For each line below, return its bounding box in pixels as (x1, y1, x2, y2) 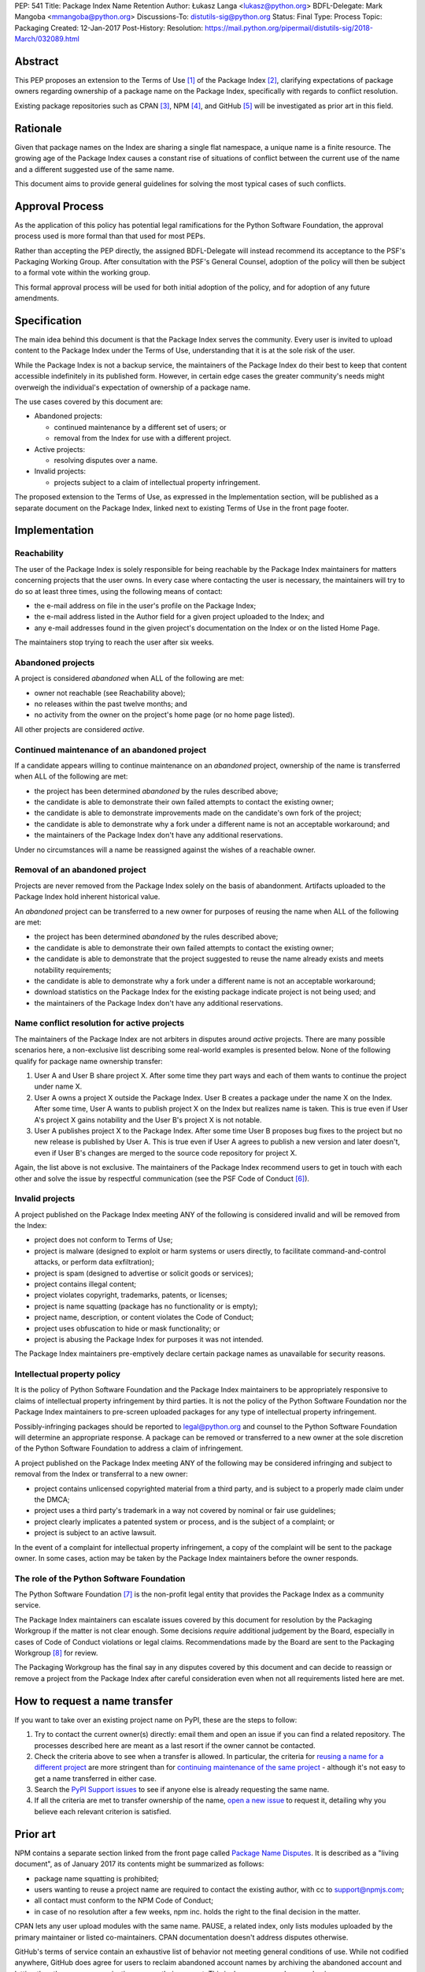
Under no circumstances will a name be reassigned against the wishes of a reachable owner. (14, 845, 316, 854)
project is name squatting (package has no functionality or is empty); (34, 1302, 258, 1311)
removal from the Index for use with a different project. (54, 434, 231, 443)
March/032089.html (14, 34, 80, 43)
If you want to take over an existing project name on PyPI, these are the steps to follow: (14, 1715, 297, 1724)
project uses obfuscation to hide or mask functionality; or (34, 1324, 220, 1333)
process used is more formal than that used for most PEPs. (14, 231, 206, 241)
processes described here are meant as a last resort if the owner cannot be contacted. (34, 1740, 316, 1750)
